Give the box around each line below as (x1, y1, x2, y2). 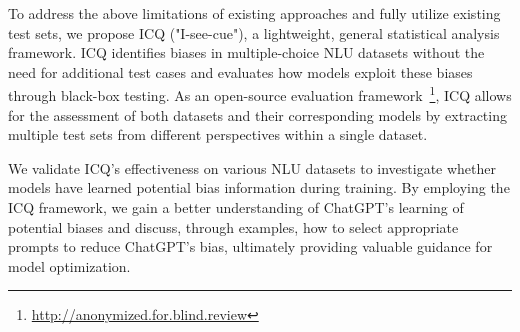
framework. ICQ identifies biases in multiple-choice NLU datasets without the (8, 42, 485, 63)
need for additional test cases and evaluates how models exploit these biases (8, 61, 473, 82)
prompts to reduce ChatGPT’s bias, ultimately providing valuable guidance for (8, 236, 493, 257)
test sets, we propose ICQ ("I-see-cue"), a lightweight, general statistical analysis (8, 22, 500, 43)
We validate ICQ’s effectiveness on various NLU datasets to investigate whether (8, 157, 497, 178)
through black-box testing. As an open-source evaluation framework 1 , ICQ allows (8, 82, 512, 106)
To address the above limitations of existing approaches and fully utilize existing (8, 3, 501, 23)
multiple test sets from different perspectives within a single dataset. (8, 124, 428, 145)
